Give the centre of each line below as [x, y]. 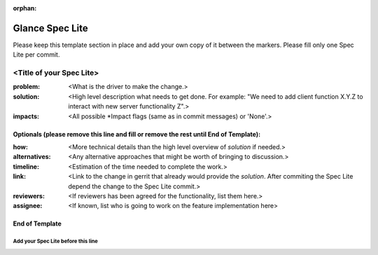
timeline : [26, 166]
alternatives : [32, 157]
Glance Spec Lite [50, 28]
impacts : [26, 116]
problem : [27, 87]
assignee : [28, 206]
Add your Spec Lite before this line [55, 242]
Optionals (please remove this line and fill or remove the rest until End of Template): [137, 134]
